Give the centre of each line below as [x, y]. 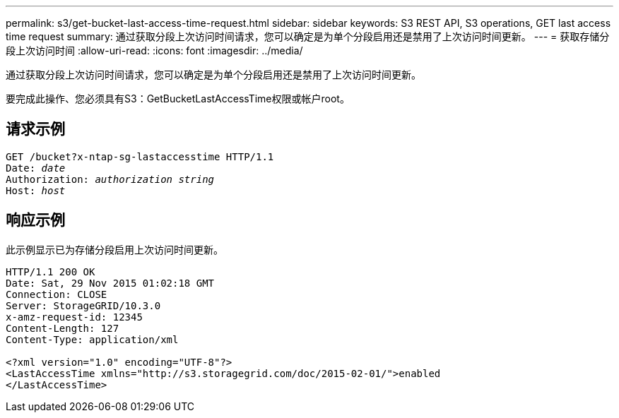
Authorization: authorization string [110, 179]
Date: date [36, 168]
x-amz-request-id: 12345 [74, 317]
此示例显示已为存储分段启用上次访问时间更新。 [114, 249]
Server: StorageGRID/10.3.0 [83, 305]
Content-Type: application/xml [92, 339]
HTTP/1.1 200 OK [51, 271]
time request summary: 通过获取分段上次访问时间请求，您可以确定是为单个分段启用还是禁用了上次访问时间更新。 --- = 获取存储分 [308, 36]
